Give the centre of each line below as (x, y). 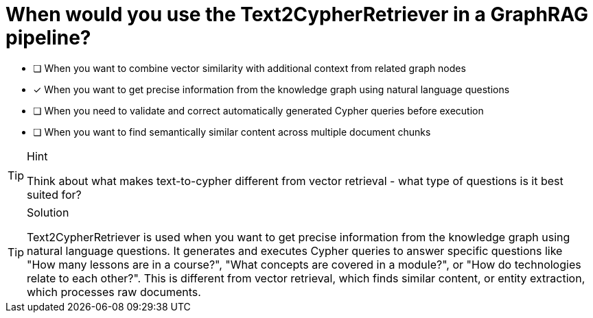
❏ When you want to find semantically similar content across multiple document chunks (232, 132)
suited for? (54, 194)
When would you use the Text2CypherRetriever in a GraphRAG (297, 14)
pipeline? (48, 38)
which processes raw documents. (114, 292)
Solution (48, 212)
